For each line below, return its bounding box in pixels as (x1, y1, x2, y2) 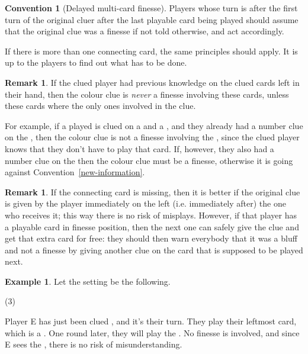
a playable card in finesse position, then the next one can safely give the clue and (5, 220, 299, 233)
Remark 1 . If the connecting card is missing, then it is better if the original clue (5, 185, 300, 198)
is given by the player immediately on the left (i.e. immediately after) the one (5, 197, 286, 210)
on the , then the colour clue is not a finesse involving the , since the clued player (5, 131, 300, 143)
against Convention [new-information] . (5, 166, 145, 178)
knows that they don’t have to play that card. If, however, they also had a (5, 142, 274, 155)
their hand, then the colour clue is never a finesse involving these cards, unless (5, 88, 289, 100)
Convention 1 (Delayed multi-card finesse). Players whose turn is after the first (5, 2, 298, 14)
